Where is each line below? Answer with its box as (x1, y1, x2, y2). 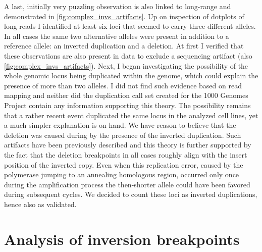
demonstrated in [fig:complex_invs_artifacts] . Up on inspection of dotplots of (4, 11, 244, 21)
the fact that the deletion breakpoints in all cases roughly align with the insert (4, 149, 247, 160)
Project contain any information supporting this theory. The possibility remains (4, 99, 251, 110)
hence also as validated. (4, 198, 77, 209)
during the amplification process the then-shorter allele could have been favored (4, 179, 250, 189)
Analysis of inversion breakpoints (4, 228, 240, 249)
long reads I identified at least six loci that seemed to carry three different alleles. (4, 21, 256, 31)
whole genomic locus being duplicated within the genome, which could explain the (4, 70, 258, 81)
